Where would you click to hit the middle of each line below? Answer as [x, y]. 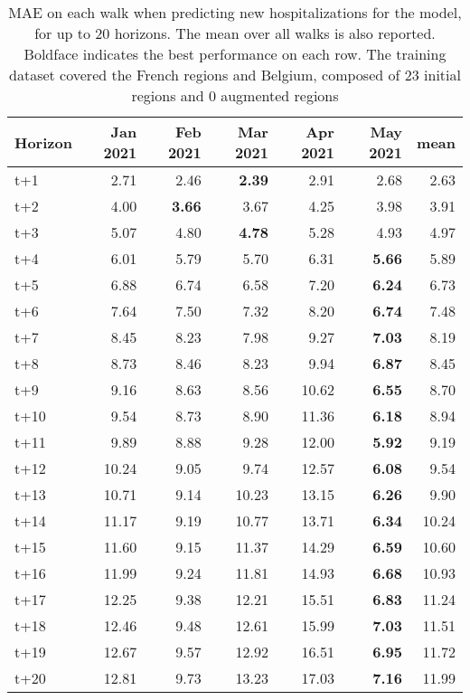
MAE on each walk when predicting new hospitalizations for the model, [235, 12]
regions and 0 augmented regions [235, 95]
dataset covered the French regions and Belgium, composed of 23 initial [235, 75]
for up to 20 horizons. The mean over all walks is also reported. [235, 33]
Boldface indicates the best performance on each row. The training [235, 54]
